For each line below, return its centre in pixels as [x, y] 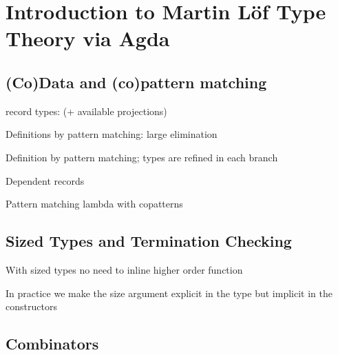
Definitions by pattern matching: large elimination [112, 134]
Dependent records [45, 180]
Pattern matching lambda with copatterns [94, 204]
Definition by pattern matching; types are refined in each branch [142, 157]
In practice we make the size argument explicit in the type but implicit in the [169, 293]
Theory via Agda [88, 38]
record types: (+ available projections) [86, 111]
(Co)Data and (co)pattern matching [136, 82]
